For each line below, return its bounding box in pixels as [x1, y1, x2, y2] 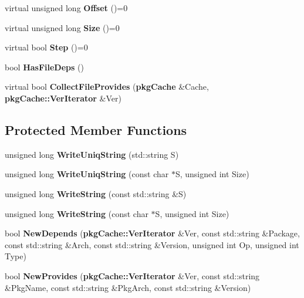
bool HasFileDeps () [5, 60, 84, 73]
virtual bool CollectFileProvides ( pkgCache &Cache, [5, 80, 209, 93]
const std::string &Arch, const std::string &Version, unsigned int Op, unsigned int [5, 238, 299, 250]
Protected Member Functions [5, 120, 187, 138]
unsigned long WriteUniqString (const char [5, 168, 169, 180]
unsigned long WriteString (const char [5, 207, 148, 219]
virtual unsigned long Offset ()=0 [5, 2, 128, 13]
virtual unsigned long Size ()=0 [5, 21, 120, 33]
